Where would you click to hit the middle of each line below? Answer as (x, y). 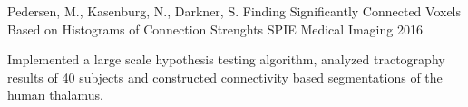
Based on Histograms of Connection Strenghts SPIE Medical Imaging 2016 (215, 29)
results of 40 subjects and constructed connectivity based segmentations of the (225, 77)
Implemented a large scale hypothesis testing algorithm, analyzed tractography (226, 59)
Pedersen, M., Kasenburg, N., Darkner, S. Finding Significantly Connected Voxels (234, 11)
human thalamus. (55, 95)
